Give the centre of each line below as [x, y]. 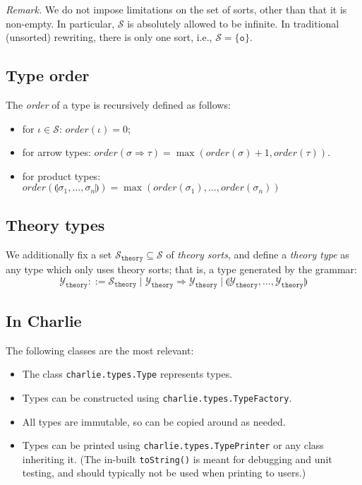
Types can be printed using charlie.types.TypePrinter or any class [173, 445]
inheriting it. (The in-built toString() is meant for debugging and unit [177, 459]
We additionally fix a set [59, 254]
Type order [48, 75]
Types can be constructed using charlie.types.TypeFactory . [157, 397]
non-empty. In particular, [60, 23]
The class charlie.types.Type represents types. [127, 374]
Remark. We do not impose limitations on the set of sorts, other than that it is [176, 9]
